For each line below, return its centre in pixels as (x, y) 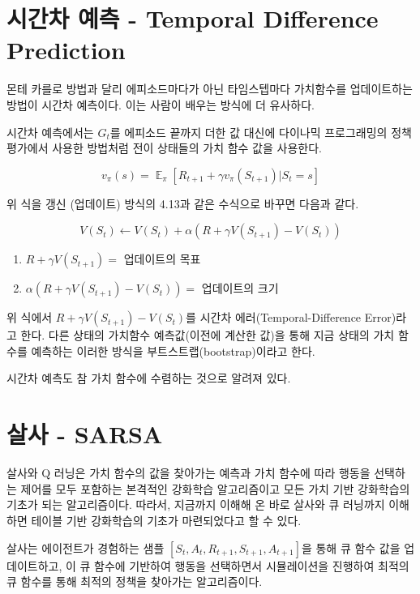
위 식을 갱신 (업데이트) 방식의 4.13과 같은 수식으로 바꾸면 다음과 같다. (183, 203)
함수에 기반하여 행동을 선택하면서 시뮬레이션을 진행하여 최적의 (252, 565)
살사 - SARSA (85, 434)
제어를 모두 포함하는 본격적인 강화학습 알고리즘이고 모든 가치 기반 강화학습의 (215, 488)
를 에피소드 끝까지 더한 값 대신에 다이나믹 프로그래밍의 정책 (261, 132)
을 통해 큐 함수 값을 (351, 547)
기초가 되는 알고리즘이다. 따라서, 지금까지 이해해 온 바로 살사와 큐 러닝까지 (196, 504)
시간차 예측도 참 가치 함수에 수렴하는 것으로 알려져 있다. (149, 378)
